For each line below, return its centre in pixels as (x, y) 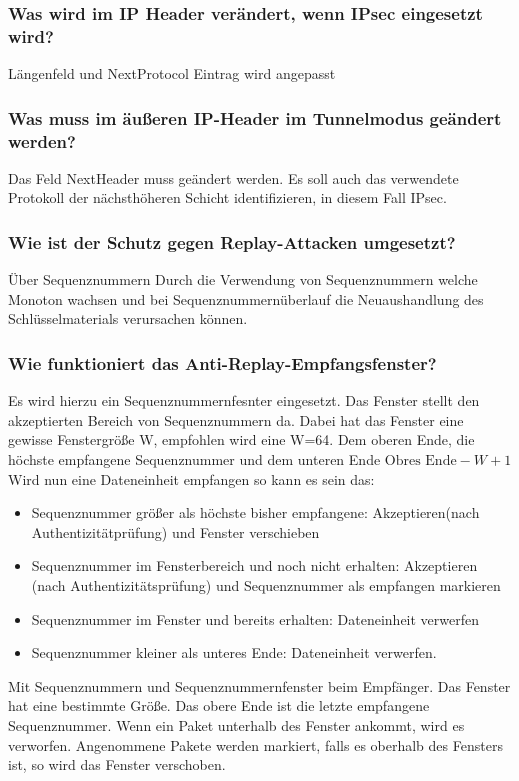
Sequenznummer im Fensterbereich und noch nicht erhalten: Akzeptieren (254, 565)
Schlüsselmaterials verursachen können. (128, 318)
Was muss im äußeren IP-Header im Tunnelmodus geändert (255, 117)
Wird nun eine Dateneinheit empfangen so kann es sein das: (191, 478)
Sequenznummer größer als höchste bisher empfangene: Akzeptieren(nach (255, 512)
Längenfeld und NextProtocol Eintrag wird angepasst (172, 73)
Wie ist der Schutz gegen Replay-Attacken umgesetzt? (232, 241)
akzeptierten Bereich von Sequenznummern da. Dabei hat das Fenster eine (236, 419)
